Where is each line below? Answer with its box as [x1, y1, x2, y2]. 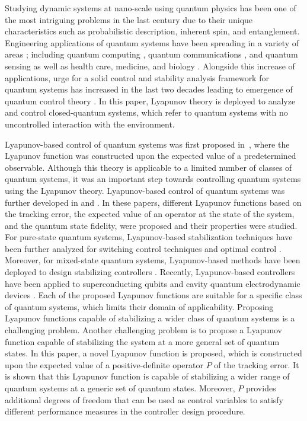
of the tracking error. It [214, 358, 299, 371]
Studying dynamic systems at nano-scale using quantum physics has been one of [5, 2, 296, 14]
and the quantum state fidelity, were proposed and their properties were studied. [5, 219, 298, 231]
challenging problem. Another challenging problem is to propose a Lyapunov [5, 324, 282, 336]
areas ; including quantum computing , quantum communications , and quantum [5, 48, 298, 60]
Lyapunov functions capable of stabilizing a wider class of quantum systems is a [5, 312, 295, 324]
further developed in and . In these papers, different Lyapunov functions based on [5, 196, 302, 208]
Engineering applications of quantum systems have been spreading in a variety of [5, 36, 299, 49]
